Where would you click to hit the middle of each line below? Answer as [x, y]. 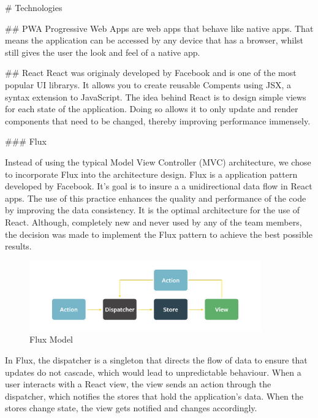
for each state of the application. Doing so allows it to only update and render [152, 109]
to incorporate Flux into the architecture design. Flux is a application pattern [151, 174]
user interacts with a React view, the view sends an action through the [138, 384]
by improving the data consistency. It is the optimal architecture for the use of [153, 210]
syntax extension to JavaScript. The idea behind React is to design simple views [156, 97]
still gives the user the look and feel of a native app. [103, 52]
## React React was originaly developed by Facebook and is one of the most [151, 73]
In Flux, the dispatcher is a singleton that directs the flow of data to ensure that [156, 359]
